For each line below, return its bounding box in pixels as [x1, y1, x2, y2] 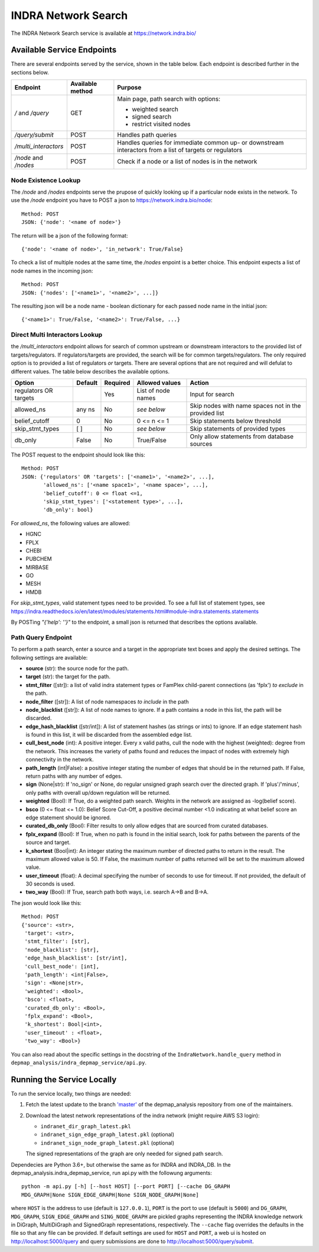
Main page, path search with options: [117, 95, 221, 103]
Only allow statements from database [190, 432, 294, 441]
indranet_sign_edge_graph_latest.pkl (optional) [40, 1131, 174, 1138]
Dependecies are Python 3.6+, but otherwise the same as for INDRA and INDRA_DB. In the [11, 1161, 231, 1168]
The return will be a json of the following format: [11, 232, 128, 239]
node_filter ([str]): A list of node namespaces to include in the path [25, 698, 189, 705]
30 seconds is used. [25, 880, 75, 888]
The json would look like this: [11, 899, 82, 906]
